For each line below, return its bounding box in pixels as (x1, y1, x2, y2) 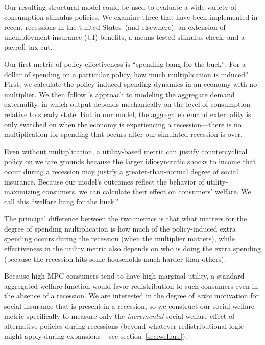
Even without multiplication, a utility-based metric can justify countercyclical (4, 146, 248, 156)
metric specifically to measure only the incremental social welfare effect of (4, 310, 235, 321)
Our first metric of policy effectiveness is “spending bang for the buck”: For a (4, 58, 246, 69)
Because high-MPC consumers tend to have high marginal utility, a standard (4, 270, 245, 281)
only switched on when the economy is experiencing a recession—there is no (4, 119, 242, 129)
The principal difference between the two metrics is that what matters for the (4, 213, 247, 224)
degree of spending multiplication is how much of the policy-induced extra (4, 223, 236, 234)
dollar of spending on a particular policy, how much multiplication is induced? (4, 68, 249, 79)
